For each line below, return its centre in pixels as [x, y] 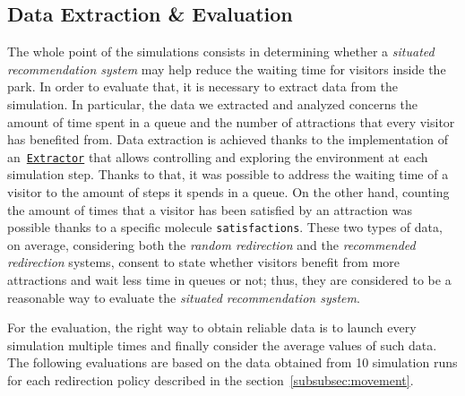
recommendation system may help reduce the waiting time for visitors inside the [227, 69]
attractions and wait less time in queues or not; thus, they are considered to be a [229, 280]
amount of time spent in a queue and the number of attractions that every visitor [231, 121]
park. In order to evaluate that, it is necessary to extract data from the [203, 86]
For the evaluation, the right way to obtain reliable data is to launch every [212, 327]
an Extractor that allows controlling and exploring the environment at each [218, 156]
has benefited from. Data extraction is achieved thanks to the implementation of [228, 139]
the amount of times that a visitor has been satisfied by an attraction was [210, 209]
